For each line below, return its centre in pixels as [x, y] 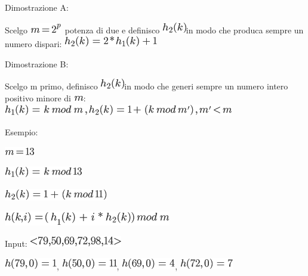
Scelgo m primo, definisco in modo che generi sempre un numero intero [147, 86]
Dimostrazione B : [37, 63]
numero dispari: [33, 44]
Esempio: [21, 132]
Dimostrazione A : [37, 7]
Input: [16, 244]
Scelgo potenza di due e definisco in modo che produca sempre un [154, 30]
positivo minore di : [45, 97]
